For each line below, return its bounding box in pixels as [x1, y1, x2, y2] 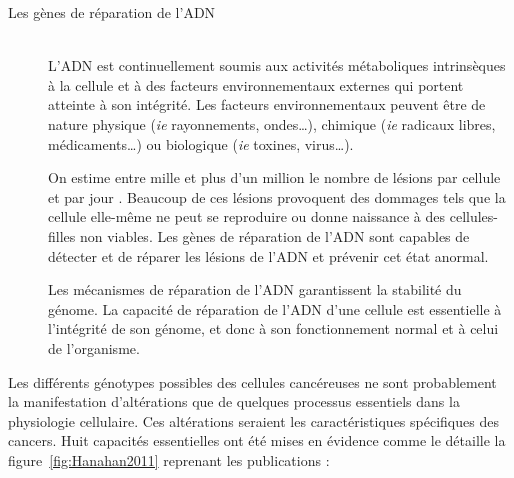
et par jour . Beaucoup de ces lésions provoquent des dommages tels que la [48, 186, 506, 207]
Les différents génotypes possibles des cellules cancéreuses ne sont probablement [8, 371, 497, 392]
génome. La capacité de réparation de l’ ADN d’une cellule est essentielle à [48, 298, 502, 319]
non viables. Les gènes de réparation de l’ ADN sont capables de [79, 225, 470, 246]
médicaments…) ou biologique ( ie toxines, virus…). [48, 133, 354, 154]
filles [48, 225, 76, 246]
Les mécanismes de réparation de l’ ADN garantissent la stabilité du [48, 279, 462, 300]
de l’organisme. [48, 337, 140, 358]
